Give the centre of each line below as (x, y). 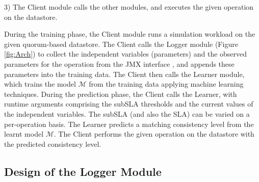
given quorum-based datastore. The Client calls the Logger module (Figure (121, 44)
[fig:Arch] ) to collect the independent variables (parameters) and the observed (126, 54)
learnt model (24, 134)
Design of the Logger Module (83, 171)
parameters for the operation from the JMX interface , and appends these (119, 63)
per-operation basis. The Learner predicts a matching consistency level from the (129, 124)
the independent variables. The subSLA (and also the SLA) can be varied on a (127, 113)
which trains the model (40, 84)
